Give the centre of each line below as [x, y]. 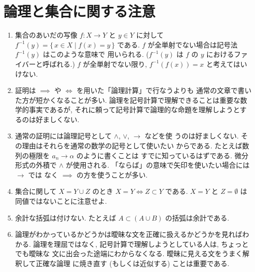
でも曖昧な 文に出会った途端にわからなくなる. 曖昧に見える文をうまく [129, 253]
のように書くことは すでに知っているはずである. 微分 [162, 155]
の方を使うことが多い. [112, 174]
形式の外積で [36, 165]
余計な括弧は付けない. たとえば [66, 217]
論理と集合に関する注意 [80, 11]
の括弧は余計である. [197, 217]
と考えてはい [226, 64]
